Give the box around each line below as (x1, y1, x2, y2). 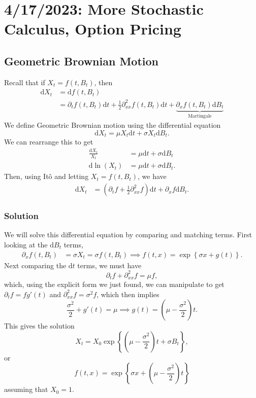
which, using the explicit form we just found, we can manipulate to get (4, 279, 225, 290)
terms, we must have (77, 260, 142, 270)
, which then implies (97, 288, 159, 299)
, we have (138, 171, 167, 182)
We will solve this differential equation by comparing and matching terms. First (4, 229, 252, 240)
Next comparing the (4, 260, 67, 270)
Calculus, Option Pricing (4, 18, 181, 39)
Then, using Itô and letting (4, 171, 89, 182)
